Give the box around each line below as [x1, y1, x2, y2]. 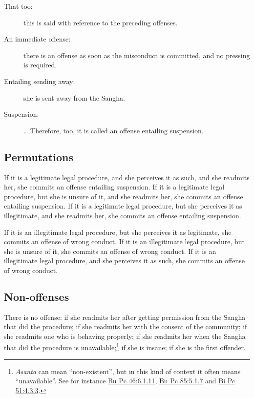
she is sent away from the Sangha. [23, 92, 125, 103]
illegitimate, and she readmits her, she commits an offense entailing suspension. [4, 210, 241, 220]
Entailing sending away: [4, 76, 75, 86]
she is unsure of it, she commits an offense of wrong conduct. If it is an [4, 246, 216, 256]
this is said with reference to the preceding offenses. [23, 17, 178, 27]
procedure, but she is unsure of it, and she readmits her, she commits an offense [4, 191, 243, 201]
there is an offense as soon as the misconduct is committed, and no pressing [23, 50, 250, 60]
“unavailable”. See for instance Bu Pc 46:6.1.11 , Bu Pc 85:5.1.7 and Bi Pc [15, 376, 235, 386]
